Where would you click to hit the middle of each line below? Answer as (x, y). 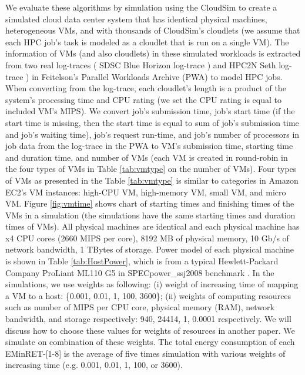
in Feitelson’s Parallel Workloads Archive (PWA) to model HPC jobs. (157, 76)
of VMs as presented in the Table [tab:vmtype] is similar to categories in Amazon (152, 180)
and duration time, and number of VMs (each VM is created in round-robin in (147, 157)
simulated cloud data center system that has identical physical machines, (136, 19)
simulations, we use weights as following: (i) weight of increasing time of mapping (152, 284)
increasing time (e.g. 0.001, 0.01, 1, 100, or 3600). (94, 365)
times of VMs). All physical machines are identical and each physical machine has (152, 226)
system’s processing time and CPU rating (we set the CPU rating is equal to (143, 99)
